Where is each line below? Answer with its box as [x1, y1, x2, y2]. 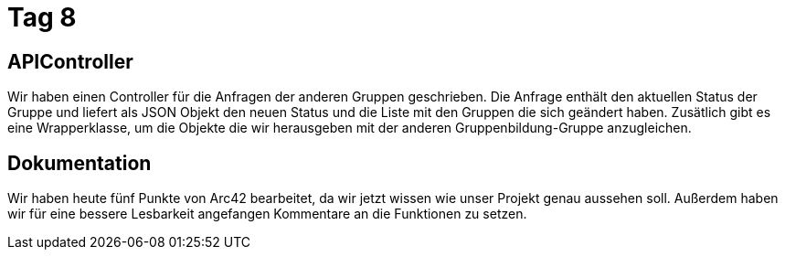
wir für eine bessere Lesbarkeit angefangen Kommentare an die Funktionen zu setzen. [7, 206, 527, 222]
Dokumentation [7, 151, 152, 175]
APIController [7, 49, 133, 73]
